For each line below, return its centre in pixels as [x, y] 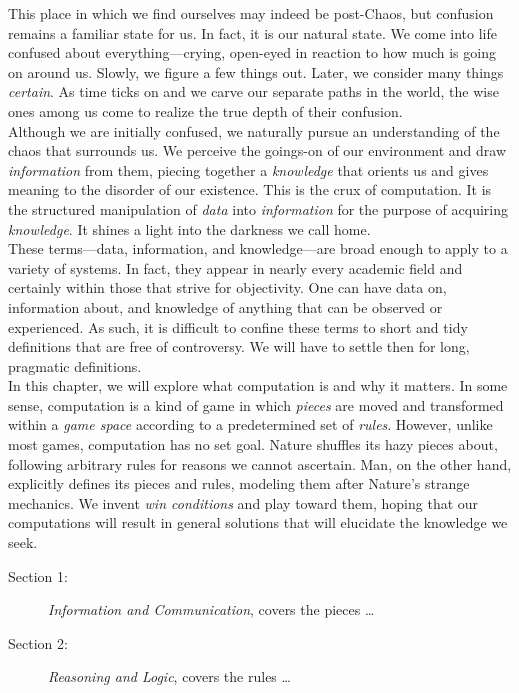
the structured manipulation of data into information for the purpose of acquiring [258, 208]
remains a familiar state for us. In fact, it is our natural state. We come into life [253, 32]
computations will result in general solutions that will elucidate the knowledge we [258, 522]
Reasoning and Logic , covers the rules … [169, 676]
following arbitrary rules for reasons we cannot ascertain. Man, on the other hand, [260, 463]
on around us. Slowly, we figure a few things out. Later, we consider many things [256, 71]
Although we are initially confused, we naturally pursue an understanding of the [254, 130]
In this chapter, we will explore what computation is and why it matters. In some [258, 385]
